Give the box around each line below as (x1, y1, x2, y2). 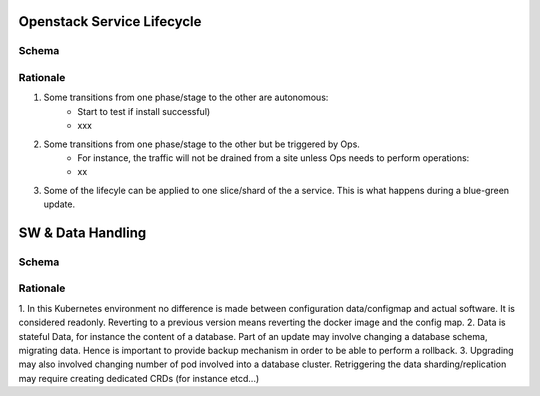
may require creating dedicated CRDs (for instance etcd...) (18, 372, 260, 384)
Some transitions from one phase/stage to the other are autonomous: (43, 91, 329, 104)
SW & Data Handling (18, 224, 147, 241)
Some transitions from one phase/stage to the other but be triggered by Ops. (43, 138, 360, 150)
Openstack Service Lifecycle (18, 13, 202, 30)
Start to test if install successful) (77, 105, 211, 117)
